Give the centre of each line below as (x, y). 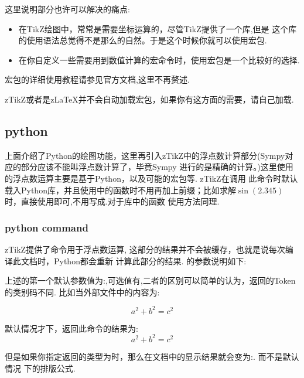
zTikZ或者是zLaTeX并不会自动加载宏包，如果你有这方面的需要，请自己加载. (149, 99)
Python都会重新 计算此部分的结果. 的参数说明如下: (150, 260)
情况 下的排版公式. (40, 368)
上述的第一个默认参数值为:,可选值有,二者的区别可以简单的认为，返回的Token (150, 280)
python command (47, 227)
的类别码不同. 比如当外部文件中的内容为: (82, 292)
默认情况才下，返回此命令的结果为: (71, 328)
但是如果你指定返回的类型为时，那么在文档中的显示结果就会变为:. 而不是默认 (152, 356)
